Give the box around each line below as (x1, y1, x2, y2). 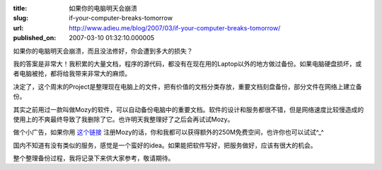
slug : (13, 14, 28, 23)
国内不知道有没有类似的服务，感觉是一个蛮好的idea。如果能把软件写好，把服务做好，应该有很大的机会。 (13, 141, 318, 150)
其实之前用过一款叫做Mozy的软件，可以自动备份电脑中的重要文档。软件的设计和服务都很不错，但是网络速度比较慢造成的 (13, 105, 364, 114)
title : (13, 4, 28, 12)
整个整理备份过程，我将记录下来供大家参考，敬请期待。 (13, 154, 175, 162)
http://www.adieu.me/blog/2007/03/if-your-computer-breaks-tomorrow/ (69, 23, 281, 32)
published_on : (13, 34, 57, 42)
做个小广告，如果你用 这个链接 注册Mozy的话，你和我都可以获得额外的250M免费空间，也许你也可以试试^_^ (13, 128, 325, 137)
